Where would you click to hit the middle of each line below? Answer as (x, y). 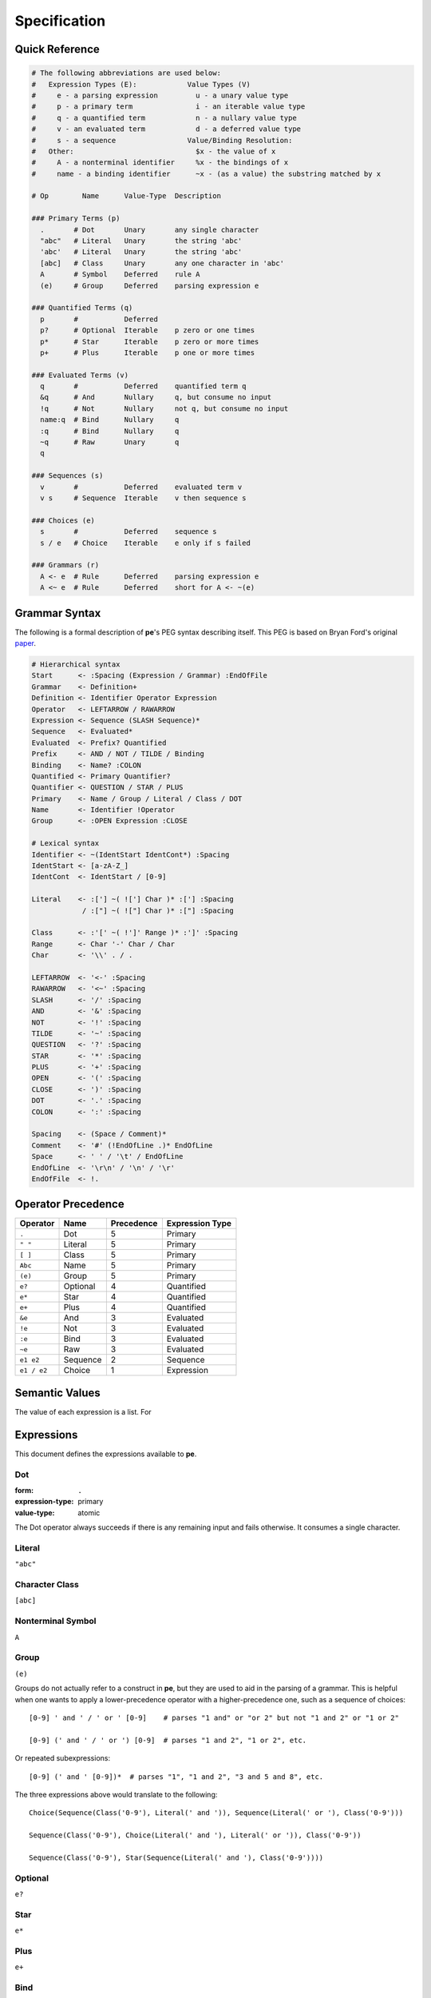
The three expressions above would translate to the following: (116, 1794)
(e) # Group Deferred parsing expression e (150, 285)
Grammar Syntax (58, 613)
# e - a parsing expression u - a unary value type (160, 95)
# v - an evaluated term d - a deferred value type (166, 129)
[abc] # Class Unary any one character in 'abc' (162, 263)
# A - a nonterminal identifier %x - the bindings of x (160, 163)
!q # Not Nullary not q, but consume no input (164, 408)
